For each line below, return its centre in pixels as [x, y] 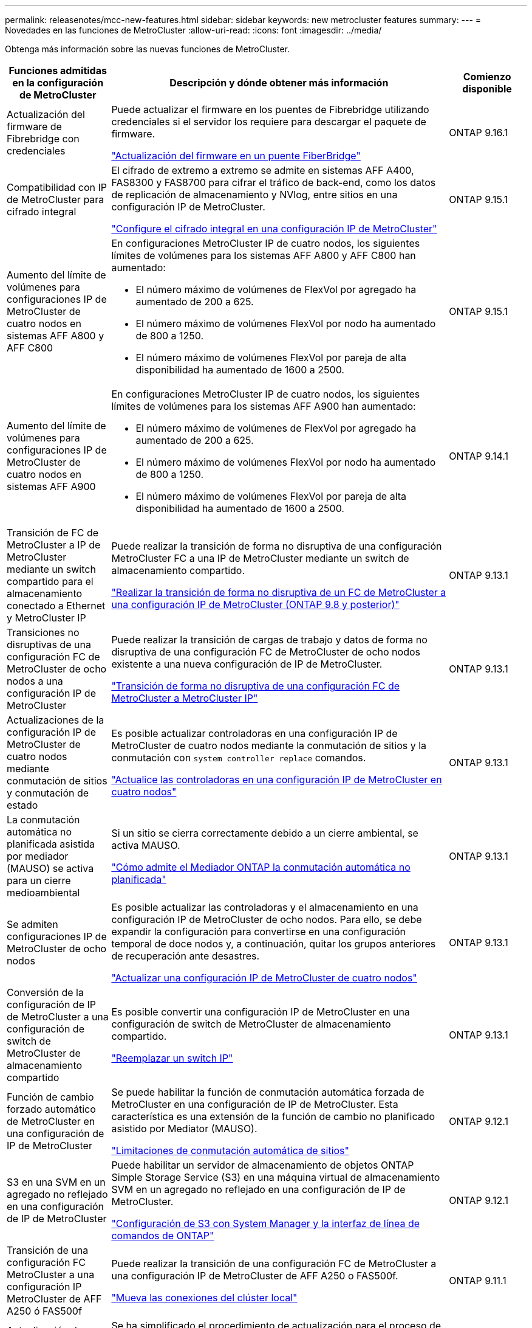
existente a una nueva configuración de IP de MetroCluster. [247, 664]
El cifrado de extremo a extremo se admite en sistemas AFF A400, [263, 170]
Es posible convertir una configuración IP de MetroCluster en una [261, 1012]
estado [22, 805]
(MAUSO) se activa [50, 868]
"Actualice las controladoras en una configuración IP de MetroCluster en [277, 780]
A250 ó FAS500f [44, 1311]
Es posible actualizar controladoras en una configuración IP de [254, 733]
